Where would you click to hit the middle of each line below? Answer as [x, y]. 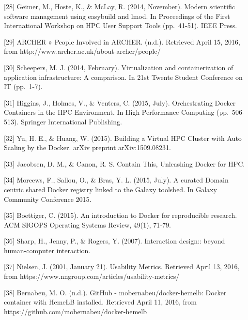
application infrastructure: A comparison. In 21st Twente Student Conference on [123, 77]
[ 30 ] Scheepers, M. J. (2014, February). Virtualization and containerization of [119, 67]
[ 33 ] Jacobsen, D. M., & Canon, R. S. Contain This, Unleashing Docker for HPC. [124, 163]
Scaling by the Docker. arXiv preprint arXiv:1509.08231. [87, 147]
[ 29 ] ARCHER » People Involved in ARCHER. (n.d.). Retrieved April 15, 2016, [122, 41]
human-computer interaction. [47, 250]
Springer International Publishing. [71, 121]
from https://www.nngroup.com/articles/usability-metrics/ [92, 276]
